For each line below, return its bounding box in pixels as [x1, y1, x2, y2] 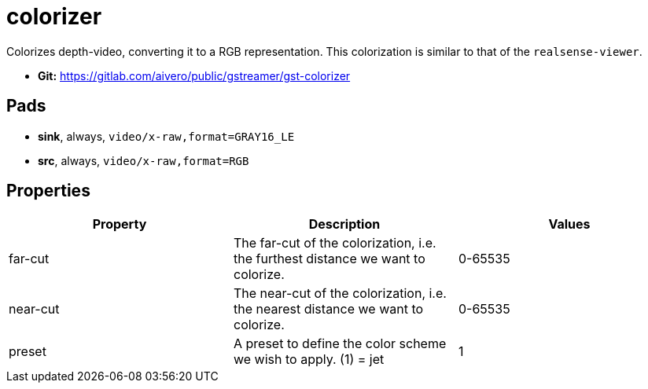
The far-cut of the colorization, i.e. [233, 235, 436, 251]
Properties [6, 181, 90, 201]
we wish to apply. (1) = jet [233, 351, 385, 368]
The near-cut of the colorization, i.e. [233, 285, 447, 302]
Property [92, 216, 147, 233]
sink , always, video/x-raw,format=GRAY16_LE [38, 129, 295, 143]
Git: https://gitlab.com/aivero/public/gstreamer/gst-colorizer [38, 68, 351, 83]
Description [308, 216, 381, 233]
